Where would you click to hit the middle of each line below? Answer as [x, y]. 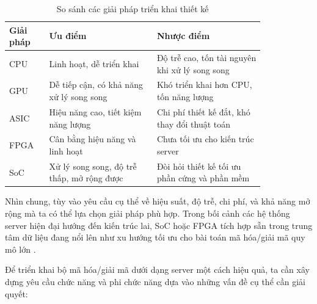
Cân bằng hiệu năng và [93, 139]
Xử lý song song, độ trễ [93, 166]
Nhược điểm [183, 36]
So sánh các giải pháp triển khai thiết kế [133, 9]
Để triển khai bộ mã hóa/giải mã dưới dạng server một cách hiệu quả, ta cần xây [157, 270]
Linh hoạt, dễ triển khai [94, 63]
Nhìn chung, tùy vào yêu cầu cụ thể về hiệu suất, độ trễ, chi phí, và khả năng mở [158, 201]
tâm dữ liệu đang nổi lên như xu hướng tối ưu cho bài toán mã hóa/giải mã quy [155, 237]
